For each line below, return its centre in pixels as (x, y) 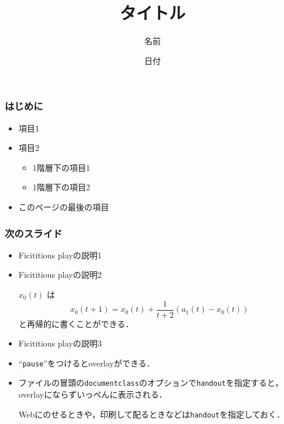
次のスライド (34, 233)
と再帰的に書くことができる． (76, 323)
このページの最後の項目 (64, 206)
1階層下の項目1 (61, 167)
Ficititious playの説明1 (60, 255)
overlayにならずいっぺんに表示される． (93, 394)
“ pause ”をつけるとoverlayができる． (87, 363)
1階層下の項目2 (61, 187)
